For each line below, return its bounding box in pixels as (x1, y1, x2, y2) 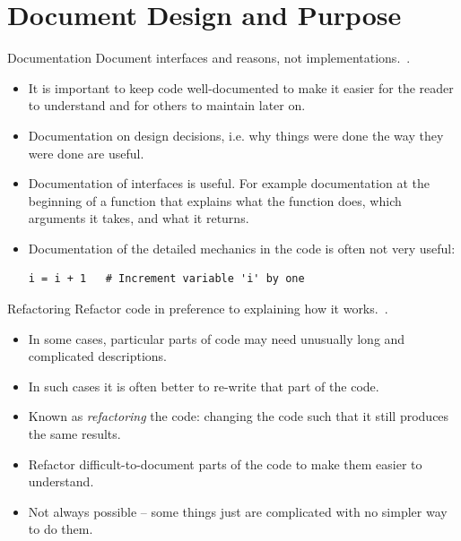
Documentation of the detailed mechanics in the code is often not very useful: (28, 238, 456, 257)
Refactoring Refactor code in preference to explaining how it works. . (7, 299, 388, 318)
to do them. (28, 520, 93, 538)
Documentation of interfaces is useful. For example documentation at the (28, 174, 430, 193)
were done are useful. (28, 143, 144, 162)
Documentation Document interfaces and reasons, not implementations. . (7, 48, 411, 67)
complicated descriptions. (28, 347, 167, 365)
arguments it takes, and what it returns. (28, 209, 249, 228)
